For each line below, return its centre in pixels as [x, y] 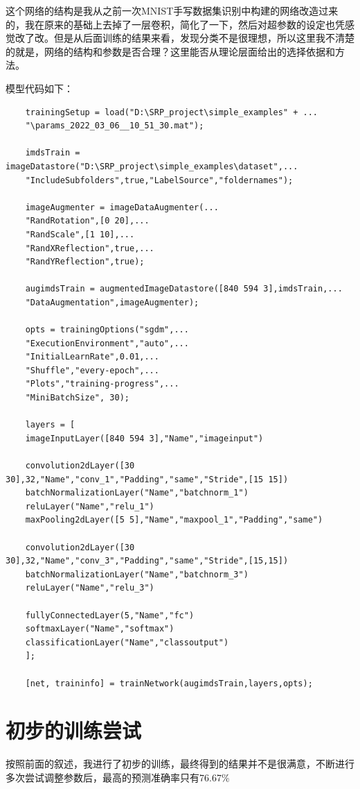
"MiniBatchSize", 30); [77, 398]
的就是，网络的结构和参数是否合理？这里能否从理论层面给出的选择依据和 [170, 51]
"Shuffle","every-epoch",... [92, 370]
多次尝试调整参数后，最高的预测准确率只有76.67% [118, 777]
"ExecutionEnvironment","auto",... [107, 343]
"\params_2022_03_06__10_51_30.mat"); [115, 126]
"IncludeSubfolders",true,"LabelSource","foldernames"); [159, 180]
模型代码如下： [39, 88]
